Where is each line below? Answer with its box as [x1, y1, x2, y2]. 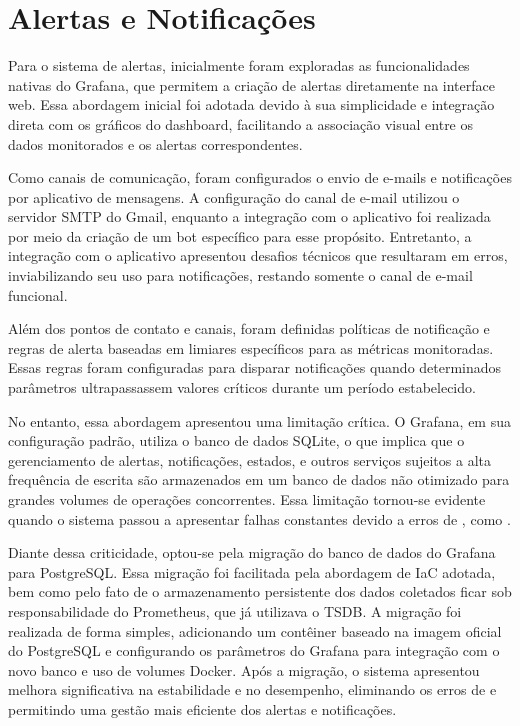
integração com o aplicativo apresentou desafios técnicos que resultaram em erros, [8, 245, 508, 266]
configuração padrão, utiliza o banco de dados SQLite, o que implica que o [8, 430, 465, 451]
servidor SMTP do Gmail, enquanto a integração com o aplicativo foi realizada [8, 206, 491, 227]
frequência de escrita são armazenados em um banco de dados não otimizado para [8, 469, 510, 490]
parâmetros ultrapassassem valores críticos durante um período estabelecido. [8, 377, 476, 398]
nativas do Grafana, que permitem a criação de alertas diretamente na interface [8, 74, 495, 95]
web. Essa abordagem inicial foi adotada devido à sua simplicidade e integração [8, 94, 495, 115]
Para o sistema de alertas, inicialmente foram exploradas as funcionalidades [8, 55, 470, 76]
